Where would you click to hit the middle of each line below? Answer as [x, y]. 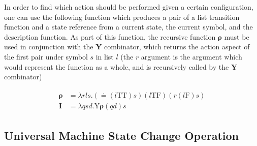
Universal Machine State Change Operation [122, 136]
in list [105, 56]
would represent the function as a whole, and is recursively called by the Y [121, 66]
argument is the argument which [191, 56]
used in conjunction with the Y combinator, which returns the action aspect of [127, 47]
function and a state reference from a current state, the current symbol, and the [128, 27]
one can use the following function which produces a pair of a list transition [122, 17]
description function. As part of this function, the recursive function [110, 36]
